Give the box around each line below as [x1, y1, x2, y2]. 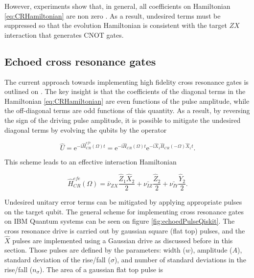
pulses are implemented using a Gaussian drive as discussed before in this [12, 235, 233, 245]
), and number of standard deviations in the [114, 255, 246, 264]
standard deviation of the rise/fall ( [4, 255, 111, 264]
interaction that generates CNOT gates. [4, 29, 124, 40]
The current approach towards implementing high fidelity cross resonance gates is [4, 76, 249, 87]
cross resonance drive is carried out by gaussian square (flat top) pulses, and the [4, 226, 245, 235]
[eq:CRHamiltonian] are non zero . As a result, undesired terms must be [4, 10, 221, 21]
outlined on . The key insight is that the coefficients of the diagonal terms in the [4, 86, 246, 96]
